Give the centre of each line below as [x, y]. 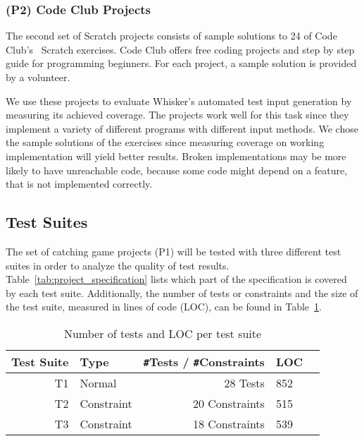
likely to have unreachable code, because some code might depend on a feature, [177, 170]
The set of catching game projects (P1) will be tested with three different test [174, 251]
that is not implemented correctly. [79, 184]
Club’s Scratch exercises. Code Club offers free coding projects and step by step [180, 49]
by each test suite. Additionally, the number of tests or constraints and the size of [182, 292]
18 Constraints [228, 423]
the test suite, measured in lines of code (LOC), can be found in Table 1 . [164, 307]
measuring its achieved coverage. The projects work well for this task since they [177, 115]
